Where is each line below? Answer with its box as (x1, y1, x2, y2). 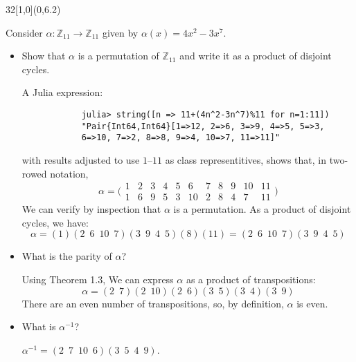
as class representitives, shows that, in (165, 152, 327, 166)
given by (102, 25, 139, 39)
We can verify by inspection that (21, 202, 161, 216)
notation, (50, 166, 89, 180)
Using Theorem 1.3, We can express (21, 271, 174, 286)
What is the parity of (21, 249, 112, 263)
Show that (21, 48, 66, 63)
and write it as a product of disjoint (179, 48, 332, 63)
